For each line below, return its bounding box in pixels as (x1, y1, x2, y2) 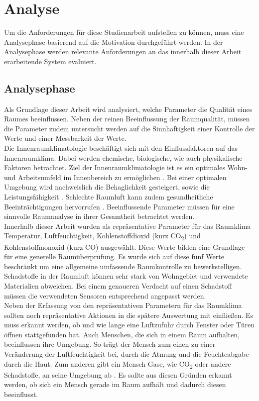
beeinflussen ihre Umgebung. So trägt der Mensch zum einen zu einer (4, 339, 216, 349)
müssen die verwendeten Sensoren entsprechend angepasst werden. (4, 290, 206, 301)
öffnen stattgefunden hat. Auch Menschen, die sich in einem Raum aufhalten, (4, 329, 240, 339)
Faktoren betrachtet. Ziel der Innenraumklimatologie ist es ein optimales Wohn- (4, 162, 248, 173)
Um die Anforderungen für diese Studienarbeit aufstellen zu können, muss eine (4, 27, 244, 37)
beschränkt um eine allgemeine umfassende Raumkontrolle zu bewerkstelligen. (4, 261, 242, 271)
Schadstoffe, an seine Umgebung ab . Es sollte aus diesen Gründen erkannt (4, 369, 232, 380)
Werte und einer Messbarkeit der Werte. (4, 133, 127, 143)
